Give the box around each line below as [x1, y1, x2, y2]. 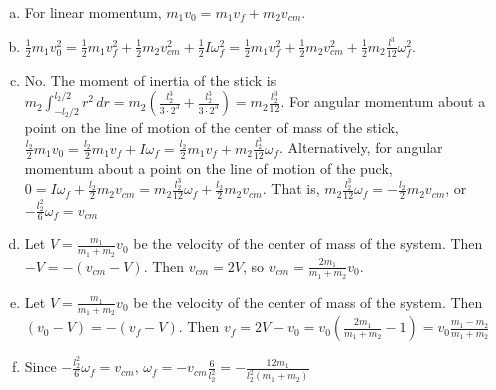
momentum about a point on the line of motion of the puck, [24, 157, 393, 178]
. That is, [262, 178, 320, 199]
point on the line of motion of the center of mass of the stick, [24, 116, 399, 137]
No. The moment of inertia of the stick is [24, 69, 277, 90]
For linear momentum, [24, 2, 162, 22]
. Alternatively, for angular [279, 137, 443, 158]
